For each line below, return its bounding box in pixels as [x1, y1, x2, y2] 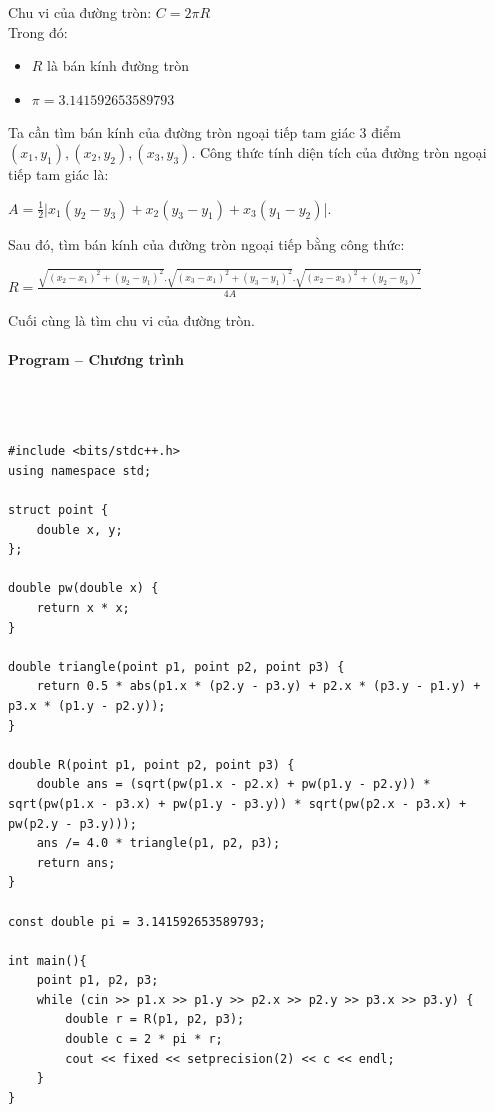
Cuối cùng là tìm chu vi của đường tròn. [8, 309, 256, 330]
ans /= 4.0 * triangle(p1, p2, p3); [36, 836, 281, 851]
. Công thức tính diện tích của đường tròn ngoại [191, 141, 487, 162]
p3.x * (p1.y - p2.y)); [8, 698, 166, 713]
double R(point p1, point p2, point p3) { [8, 757, 295, 772]
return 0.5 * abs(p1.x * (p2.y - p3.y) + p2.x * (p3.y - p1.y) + [36, 679, 481, 694]
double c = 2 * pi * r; [65, 1032, 223, 1047]
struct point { [8, 503, 109, 518]
